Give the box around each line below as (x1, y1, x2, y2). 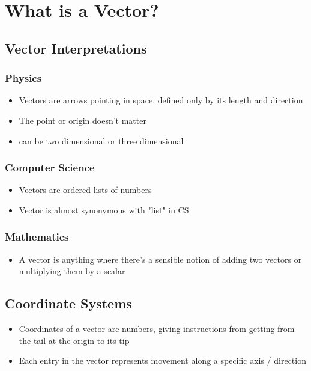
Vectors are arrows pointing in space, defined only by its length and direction (19, 94, 303, 106)
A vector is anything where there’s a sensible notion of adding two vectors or (19, 253, 302, 265)
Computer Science (5, 160, 95, 175)
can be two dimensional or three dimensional (19, 134, 184, 147)
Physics (5, 70, 42, 85)
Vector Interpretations (5, 38, 147, 57)
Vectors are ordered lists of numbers (19, 183, 152, 196)
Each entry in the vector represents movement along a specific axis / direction (19, 354, 306, 367)
